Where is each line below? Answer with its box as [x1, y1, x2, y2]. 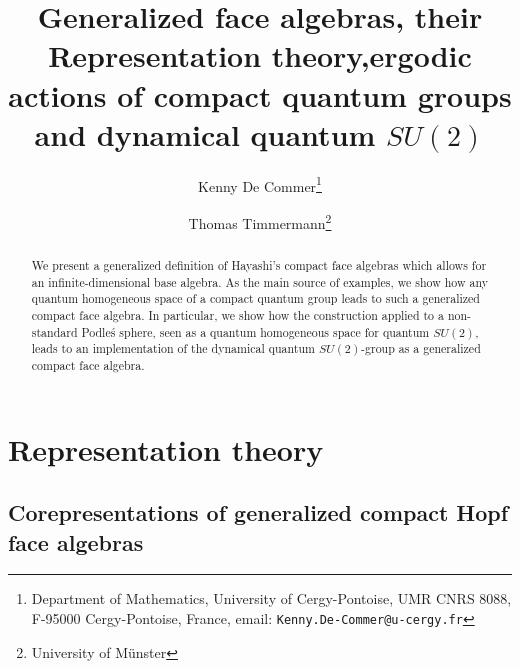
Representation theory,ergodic [48, 35, 472, 76]
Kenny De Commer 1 [198, 172, 322, 196]
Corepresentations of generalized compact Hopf [8, 497, 509, 528]
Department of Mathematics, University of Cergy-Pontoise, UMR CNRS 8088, [31, 588, 512, 609]
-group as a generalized [361, 340, 481, 357]
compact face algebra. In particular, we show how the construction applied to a [31, 306, 444, 323]
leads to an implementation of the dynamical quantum [31, 340, 315, 357]
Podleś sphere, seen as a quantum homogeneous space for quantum [81, 323, 430, 340]
